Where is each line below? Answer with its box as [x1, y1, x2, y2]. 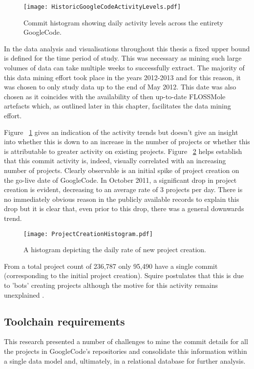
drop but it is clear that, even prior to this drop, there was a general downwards [4, 203, 244, 214]
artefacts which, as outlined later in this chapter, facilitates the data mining [4, 101, 231, 111]
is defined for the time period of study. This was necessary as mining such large [4, 53, 242, 63]
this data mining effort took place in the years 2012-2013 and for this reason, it [4, 72, 241, 82]
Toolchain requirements [4, 313, 125, 328]
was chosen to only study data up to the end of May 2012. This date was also [4, 82, 236, 92]
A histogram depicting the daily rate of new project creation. [23, 244, 206, 255]
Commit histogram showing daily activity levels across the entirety [23, 17, 223, 27]
